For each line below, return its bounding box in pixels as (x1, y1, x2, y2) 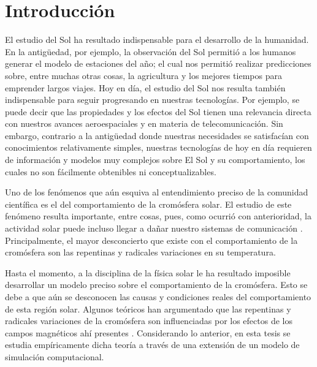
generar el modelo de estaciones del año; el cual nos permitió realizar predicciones (5, 57, 311, 70)
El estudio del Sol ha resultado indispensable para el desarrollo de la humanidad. (5, 33, 309, 46)
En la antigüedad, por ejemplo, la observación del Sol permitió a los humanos (5, 45, 296, 58)
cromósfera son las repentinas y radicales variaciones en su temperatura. (5, 246, 276, 259)
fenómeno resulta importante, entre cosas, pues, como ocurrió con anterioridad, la (5, 210, 311, 222)
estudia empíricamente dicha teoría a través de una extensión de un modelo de (5, 338, 300, 351)
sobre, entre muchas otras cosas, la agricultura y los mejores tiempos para (5, 69, 282, 81)
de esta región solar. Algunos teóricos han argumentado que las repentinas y (5, 302, 291, 315)
